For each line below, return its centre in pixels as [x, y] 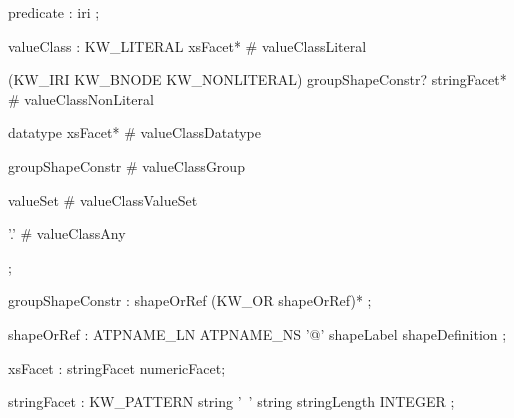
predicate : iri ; [54, 12]
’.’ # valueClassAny [67, 233]
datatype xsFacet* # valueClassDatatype [134, 132]
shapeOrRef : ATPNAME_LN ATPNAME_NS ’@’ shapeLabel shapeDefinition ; [257, 333]
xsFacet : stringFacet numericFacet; [117, 367]
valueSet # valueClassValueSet [103, 199]
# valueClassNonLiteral [81, 98]
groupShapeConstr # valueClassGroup [126, 165]
